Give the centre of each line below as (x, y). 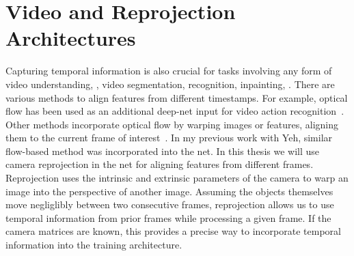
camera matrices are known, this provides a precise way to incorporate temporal (173, 231)
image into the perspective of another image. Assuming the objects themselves (169, 191)
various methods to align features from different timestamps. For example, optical (177, 97)
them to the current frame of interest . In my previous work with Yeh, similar (169, 138)
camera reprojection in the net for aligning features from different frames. (160, 164)
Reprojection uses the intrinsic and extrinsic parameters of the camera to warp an (177, 178)
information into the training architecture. (94, 245)
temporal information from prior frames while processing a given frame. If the (168, 217)
